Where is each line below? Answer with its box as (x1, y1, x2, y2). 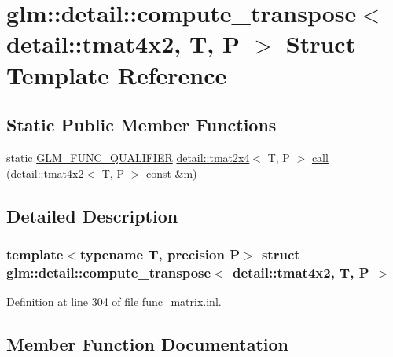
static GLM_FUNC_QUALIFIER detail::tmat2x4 (6, 149, 250, 165)
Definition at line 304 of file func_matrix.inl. (6, 293, 222, 310)
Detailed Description (6, 203, 178, 227)
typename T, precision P (79, 244, 241, 263)
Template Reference (6, 58, 227, 90)
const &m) (145, 164, 197, 181)
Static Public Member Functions (6, 112, 277, 137)
